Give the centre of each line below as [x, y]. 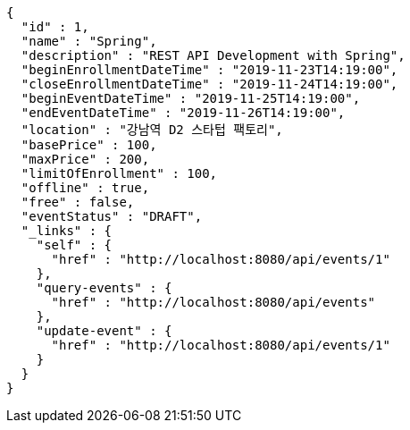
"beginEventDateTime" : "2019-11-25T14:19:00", [191, 98]
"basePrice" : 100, [89, 145]
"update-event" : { [104, 331]
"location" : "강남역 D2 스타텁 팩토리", [152, 130]
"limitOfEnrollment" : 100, [119, 173]
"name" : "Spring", [89, 41]
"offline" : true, [85, 188]
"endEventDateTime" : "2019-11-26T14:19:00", [183, 113]
